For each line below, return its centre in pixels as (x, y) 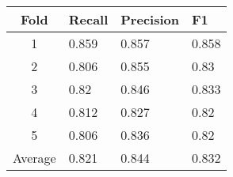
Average (34, 158)
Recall (88, 19)
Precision (150, 19)
